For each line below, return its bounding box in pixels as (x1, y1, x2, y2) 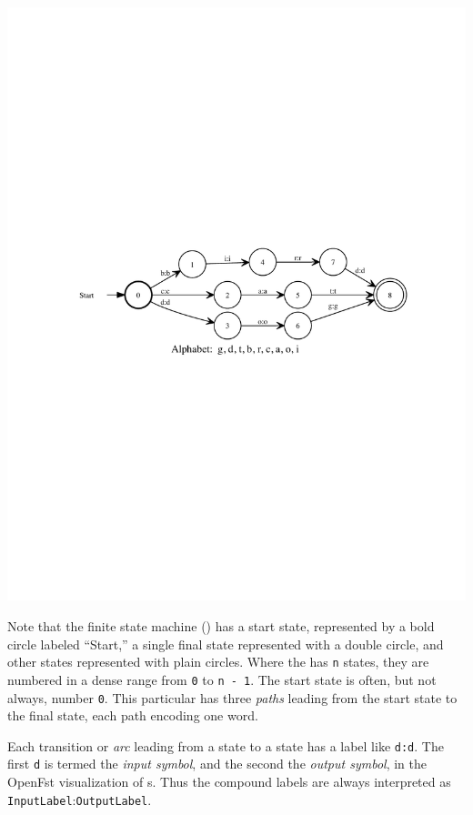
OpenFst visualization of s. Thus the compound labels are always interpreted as (7, 772, 451, 791)
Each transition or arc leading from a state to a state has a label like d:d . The (7, 736, 444, 755)
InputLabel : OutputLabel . (7, 790, 152, 809)
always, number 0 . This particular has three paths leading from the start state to (7, 688, 458, 707)
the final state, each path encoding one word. (7, 706, 258, 725)
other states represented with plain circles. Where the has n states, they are (7, 652, 429, 671)
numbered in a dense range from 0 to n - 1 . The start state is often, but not (7, 669, 437, 689)
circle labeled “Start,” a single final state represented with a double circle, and (7, 634, 444, 653)
